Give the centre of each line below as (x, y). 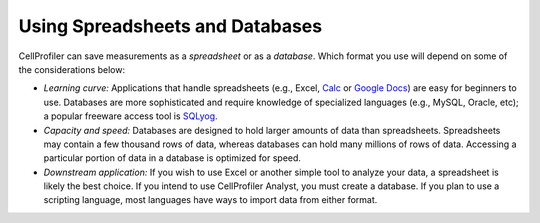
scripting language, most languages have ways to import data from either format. (210, 200)
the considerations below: (71, 69)
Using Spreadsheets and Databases (170, 26)
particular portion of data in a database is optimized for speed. (172, 158)
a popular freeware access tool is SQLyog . (131, 116)
